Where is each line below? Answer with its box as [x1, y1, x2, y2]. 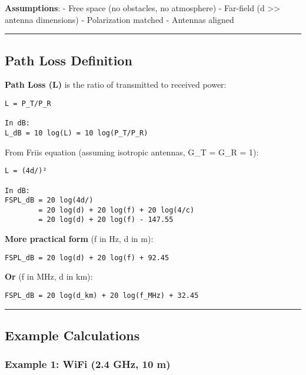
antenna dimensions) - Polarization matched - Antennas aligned [5, 13, 234, 25]
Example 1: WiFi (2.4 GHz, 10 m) [5, 357, 171, 371]
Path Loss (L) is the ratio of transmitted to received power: [5, 78, 227, 91]
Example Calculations [5, 326, 140, 344]
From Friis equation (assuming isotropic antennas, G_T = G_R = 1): [5, 145, 259, 158]
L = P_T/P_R [5, 99, 51, 108]
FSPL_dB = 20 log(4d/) [5, 196, 94, 205]
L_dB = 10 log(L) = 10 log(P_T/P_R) [5, 128, 148, 137]
